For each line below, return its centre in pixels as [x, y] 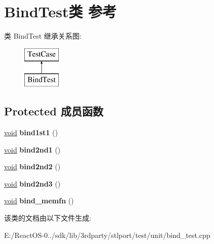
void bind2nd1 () [32, 149]
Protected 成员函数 [54, 111]
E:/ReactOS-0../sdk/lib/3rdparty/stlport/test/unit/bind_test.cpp [107, 235]
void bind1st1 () [31, 132]
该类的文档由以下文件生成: [48, 218]
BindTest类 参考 [61, 11]
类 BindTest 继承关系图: [43, 36]
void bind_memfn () [39, 201]
